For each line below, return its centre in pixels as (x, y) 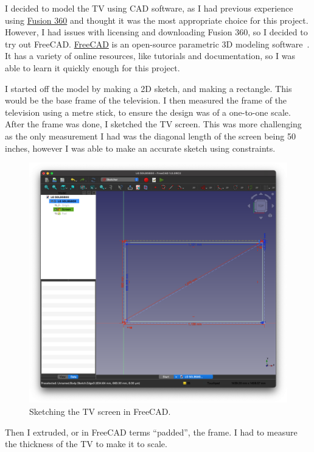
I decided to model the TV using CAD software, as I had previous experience (149, 8)
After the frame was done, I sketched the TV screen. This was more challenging (153, 124)
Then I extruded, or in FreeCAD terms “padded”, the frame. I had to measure (151, 432)
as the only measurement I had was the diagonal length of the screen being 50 (150, 136)
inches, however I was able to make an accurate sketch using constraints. (140, 148)
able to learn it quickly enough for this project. (92, 67)
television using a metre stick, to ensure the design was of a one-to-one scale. (148, 112)
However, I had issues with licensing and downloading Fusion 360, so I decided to (156, 32)
